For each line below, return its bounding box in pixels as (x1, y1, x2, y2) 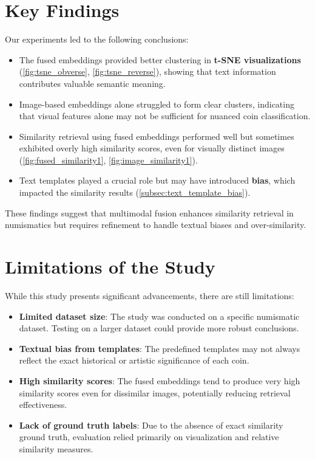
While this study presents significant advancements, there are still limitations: (5, 289, 294, 302)
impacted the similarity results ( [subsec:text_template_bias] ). (19, 186, 251, 199)
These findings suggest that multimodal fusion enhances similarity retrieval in (5, 206, 294, 219)
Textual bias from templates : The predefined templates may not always (19, 342, 300, 354)
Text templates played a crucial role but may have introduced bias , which (19, 174, 296, 187)
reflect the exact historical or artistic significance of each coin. (19, 354, 249, 367)
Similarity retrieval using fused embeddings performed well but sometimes (19, 129, 294, 142)
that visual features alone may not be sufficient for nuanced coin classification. (19, 109, 311, 122)
